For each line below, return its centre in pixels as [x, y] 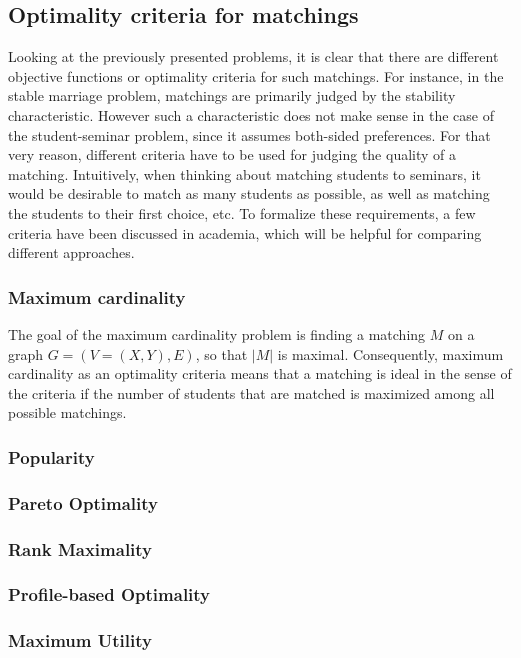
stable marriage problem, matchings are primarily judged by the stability [232, 95]
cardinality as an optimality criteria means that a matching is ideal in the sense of [260, 373]
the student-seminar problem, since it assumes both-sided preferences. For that [249, 134]
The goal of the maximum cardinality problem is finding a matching [217, 333]
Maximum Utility [80, 640]
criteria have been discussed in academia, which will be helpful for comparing [245, 232]
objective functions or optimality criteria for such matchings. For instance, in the [256, 75]
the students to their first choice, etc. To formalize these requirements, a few [242, 212]
